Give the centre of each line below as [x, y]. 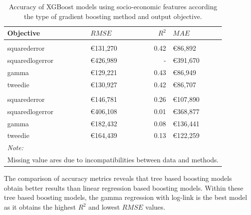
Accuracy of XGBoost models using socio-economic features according [113, 6]
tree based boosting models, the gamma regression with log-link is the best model [125, 197]
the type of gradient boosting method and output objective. [113, 16]
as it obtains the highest [40, 207]
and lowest [104, 207]
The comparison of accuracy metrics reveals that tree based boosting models [118, 178]
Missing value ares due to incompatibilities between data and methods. [113, 160]
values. [155, 207]
